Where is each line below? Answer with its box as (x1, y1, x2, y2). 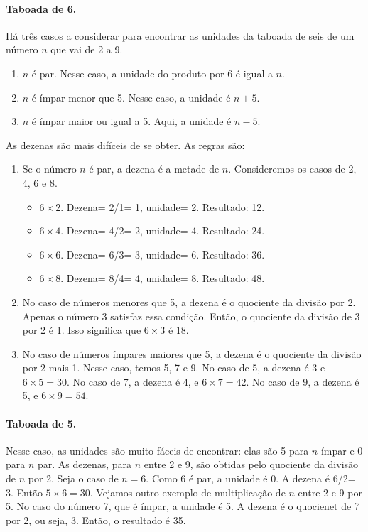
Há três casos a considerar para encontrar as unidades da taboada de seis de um (6, 28, 355, 43)
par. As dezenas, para (38, 457, 132, 472)
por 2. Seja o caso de (28, 471, 119, 486)
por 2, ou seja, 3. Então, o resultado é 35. (6, 512, 186, 527)
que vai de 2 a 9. (50, 42, 123, 57)
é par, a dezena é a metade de (89, 161, 220, 176)
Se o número (22, 161, 77, 176)
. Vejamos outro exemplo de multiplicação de (90, 484, 286, 499)
